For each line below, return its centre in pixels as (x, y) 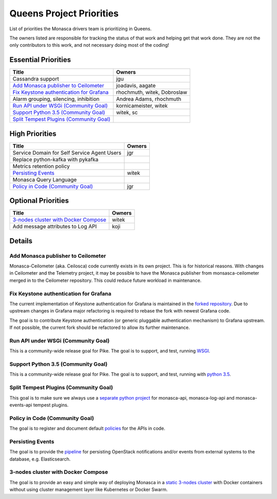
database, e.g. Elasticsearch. (40, 459)
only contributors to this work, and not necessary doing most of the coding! (89, 45)
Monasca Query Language (45, 179)
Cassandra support (36, 79)
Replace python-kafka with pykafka (55, 159)
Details (21, 241)
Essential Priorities (40, 60)
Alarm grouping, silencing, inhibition (56, 99)
